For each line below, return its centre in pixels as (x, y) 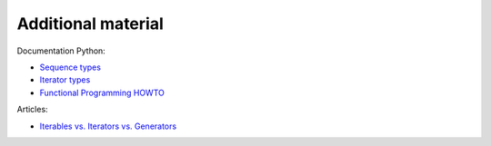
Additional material (90, 24)
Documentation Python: (61, 51)
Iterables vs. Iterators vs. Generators (108, 126)
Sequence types (70, 67)
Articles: (33, 110)
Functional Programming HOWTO (102, 92)
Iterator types (65, 80)
